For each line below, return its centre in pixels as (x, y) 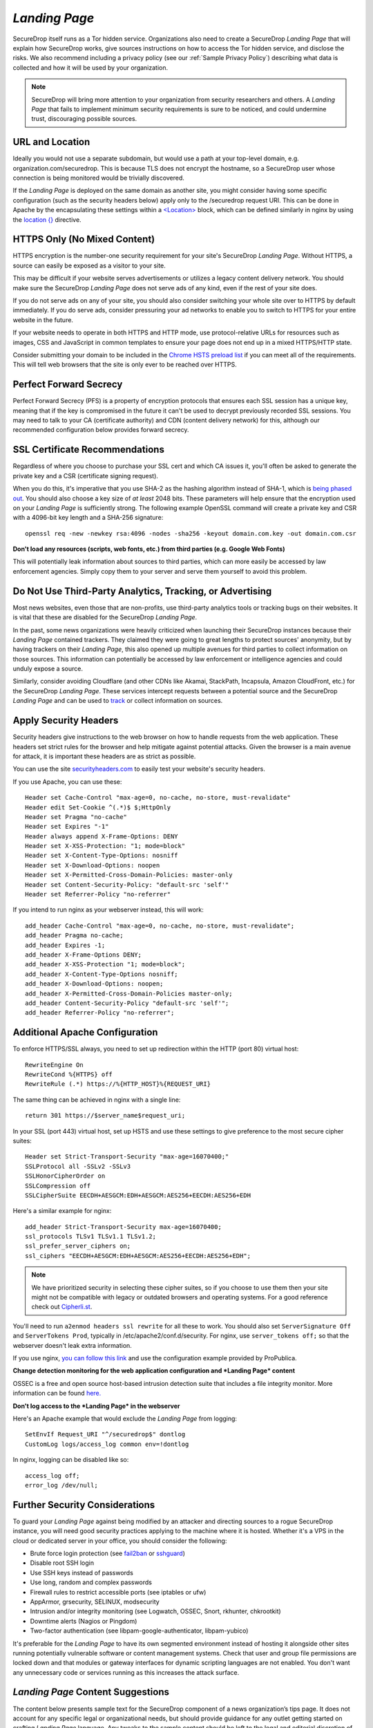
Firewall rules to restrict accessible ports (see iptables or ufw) (118, 1592)
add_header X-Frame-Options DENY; (83, 955)
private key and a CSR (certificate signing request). (86, 476)
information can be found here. (57, 1393)
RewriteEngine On (54, 1065)
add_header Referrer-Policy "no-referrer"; (100, 1013)
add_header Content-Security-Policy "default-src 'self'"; (127, 1003)
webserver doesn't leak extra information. (73, 1345)
